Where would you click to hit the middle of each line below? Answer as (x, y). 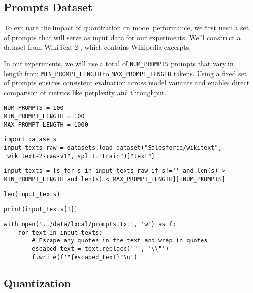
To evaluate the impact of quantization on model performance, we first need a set (126, 28)
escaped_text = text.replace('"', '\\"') (101, 249)
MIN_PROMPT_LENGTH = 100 (44, 117)
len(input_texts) (32, 194)
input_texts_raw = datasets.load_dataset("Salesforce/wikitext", (113, 148)
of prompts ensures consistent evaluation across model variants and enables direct (127, 83)
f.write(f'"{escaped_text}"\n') (85, 257)
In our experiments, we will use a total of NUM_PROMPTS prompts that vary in (119, 63)
